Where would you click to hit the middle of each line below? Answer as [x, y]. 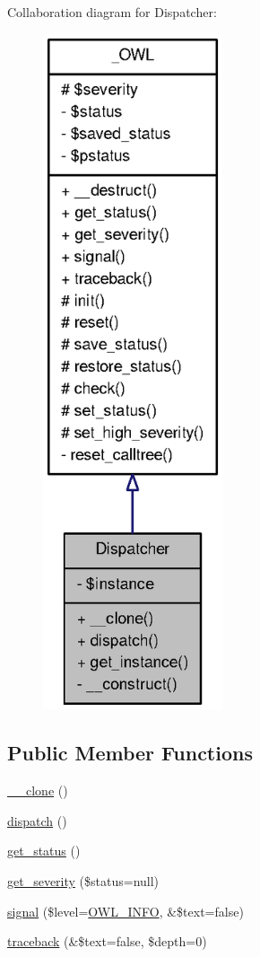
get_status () [44, 851]
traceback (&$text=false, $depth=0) [107, 941]
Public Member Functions [130, 753]
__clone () [38, 790]
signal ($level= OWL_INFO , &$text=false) [126, 911]
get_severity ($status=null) [83, 881]
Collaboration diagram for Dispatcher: [112, 12]
